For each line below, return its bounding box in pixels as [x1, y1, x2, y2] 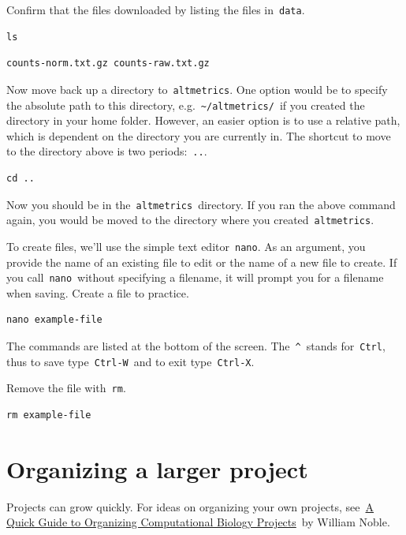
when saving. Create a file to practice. [6, 284, 189, 301]
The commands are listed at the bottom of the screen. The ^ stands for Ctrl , [6, 338, 386, 354]
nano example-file [6, 314, 102, 326]
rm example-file [6, 409, 91, 421]
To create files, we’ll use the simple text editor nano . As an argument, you [6, 238, 366, 254]
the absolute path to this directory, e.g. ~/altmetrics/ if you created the [6, 96, 365, 113]
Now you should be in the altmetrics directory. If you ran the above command [6, 196, 396, 212]
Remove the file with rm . [6, 380, 126, 396]
